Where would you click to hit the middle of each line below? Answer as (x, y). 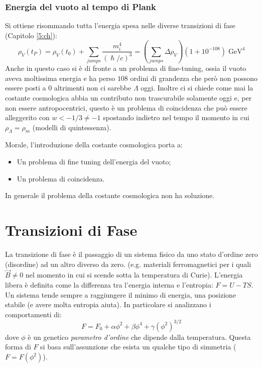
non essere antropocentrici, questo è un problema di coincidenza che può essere (126, 107)
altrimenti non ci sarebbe (93, 88)
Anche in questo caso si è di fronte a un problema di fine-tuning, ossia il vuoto (126, 68)
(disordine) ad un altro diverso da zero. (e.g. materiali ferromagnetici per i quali (128, 264)
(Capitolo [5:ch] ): (31, 35)
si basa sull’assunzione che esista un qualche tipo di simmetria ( (138, 347)
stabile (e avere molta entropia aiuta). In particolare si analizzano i (108, 304)
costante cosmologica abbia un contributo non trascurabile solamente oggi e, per (128, 97)
